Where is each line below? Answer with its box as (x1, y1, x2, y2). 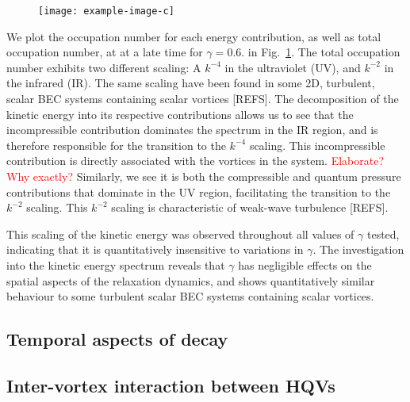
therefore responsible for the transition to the (6, 136, 226, 153)
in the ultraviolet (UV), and (224, 59, 361, 75)
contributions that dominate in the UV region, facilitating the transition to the (6, 183, 391, 200)
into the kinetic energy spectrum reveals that (6, 256, 225, 273)
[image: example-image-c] (38, 6, 174, 17)
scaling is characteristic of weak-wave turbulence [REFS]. (111, 199, 389, 216)
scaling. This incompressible (249, 136, 385, 153)
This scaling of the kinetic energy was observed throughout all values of (6, 225, 354, 242)
